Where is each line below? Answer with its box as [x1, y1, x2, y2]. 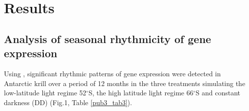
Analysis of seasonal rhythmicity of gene [4, 31, 211, 46]
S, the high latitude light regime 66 [88, 88, 193, 98]
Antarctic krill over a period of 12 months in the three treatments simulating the [4, 78, 246, 88]
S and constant [195, 88, 241, 98]
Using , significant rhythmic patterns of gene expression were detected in [4, 68, 221, 78]
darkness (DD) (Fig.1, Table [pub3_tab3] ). [4, 97, 132, 107]
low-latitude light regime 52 [4, 88, 86, 98]
